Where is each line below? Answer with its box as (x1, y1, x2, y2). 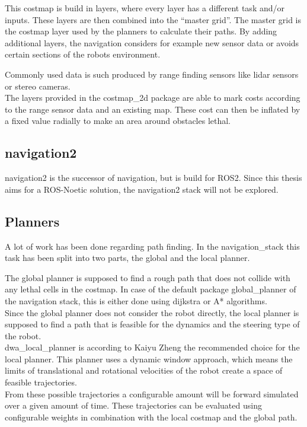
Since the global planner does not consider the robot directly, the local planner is (5, 306, 299, 318)
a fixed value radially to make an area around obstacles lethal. (5, 114, 231, 127)
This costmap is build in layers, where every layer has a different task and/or (5, 2, 284, 14)
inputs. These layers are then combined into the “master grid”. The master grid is (5, 13, 301, 26)
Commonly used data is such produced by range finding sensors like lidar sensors (5, 68, 299, 80)
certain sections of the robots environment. (5, 48, 161, 60)
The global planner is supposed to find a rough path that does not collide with (5, 271, 290, 283)
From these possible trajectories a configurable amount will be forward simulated (5, 387, 299, 400)
